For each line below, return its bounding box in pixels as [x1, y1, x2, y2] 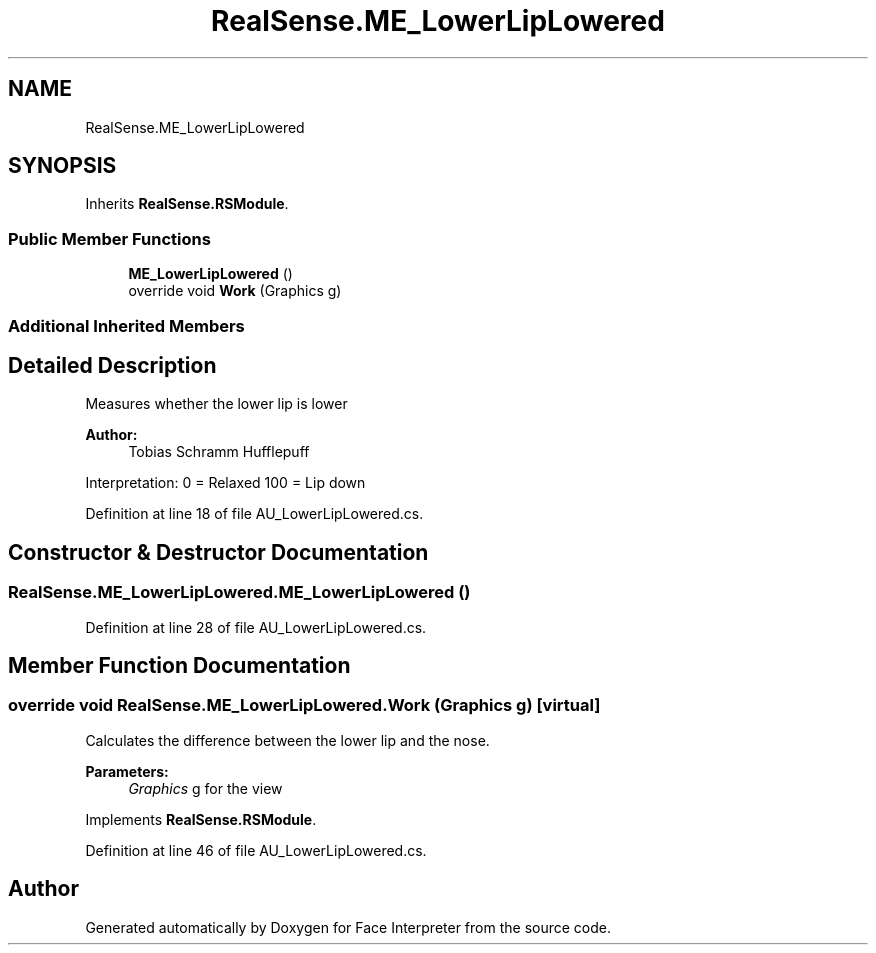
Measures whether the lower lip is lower [85, 395, 348, 413]
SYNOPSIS [8, 153, 117, 179]
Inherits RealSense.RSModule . [85, 195, 289, 213]
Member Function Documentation [8, 653, 351, 679]
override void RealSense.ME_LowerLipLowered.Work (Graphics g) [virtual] [8, 695, 601, 716]
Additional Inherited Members [8, 315, 245, 336]
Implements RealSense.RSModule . [85, 810, 317, 828]
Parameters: [85, 762, 169, 780]
